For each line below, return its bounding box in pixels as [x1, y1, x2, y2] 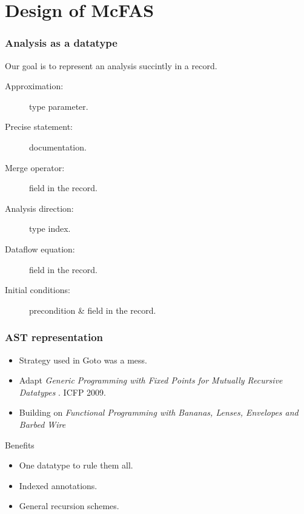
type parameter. [29, 100, 88, 112]
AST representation [5, 330, 104, 345]
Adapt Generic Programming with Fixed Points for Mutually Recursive [19, 374, 283, 387]
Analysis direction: [5, 201, 74, 214]
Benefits [5, 438, 35, 451]
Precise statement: [5, 120, 73, 133]
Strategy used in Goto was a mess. [19, 353, 147, 366]
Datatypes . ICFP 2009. [19, 385, 106, 398]
